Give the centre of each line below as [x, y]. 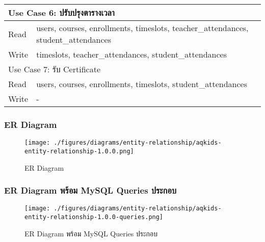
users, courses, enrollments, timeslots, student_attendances [142, 84]
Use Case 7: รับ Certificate [54, 69]
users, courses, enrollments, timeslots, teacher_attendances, [142, 28]
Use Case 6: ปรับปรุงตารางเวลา [61, 12]
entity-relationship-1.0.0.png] [79, 151]
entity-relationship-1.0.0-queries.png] [94, 217]
